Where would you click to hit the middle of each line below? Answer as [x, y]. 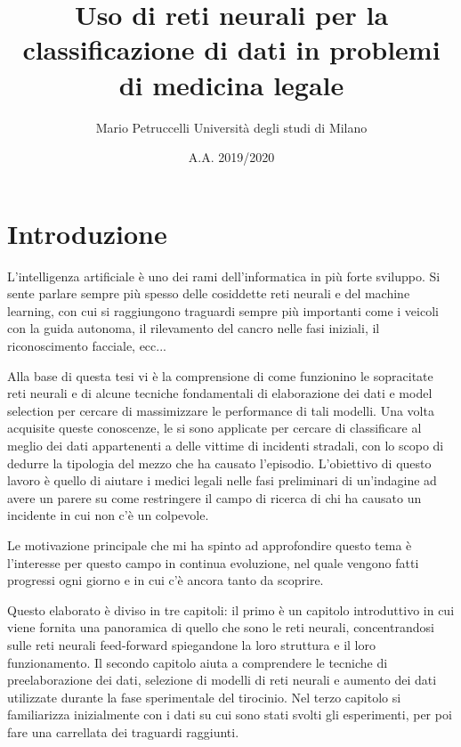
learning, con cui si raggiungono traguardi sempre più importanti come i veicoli [223, 310]
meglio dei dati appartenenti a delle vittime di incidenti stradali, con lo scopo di [226, 445]
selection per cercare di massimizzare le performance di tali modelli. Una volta [221, 410]
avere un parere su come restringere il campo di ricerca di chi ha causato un [214, 497]
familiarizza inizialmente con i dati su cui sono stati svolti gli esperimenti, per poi [230, 715]
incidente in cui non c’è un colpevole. [108, 515]
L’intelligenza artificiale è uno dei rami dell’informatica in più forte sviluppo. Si [224, 276]
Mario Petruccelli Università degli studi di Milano [231, 127]
